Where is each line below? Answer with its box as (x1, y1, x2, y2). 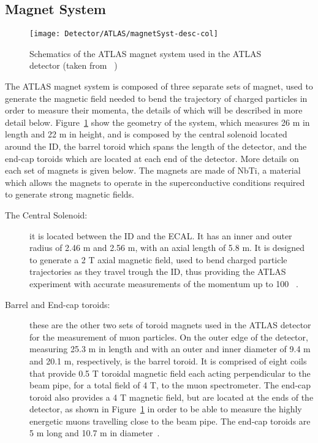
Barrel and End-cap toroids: (5, 298, 110, 310)
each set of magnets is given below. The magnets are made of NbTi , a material (5, 164, 301, 177)
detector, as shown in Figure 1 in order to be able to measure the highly (29, 403, 302, 415)
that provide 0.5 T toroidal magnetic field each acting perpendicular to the (29, 366, 311, 379)
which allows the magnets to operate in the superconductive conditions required (5, 175, 305, 188)
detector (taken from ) (29, 59, 118, 72)
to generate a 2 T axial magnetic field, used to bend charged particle (29, 253, 287, 266)
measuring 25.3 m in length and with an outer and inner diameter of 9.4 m (29, 342, 311, 355)
